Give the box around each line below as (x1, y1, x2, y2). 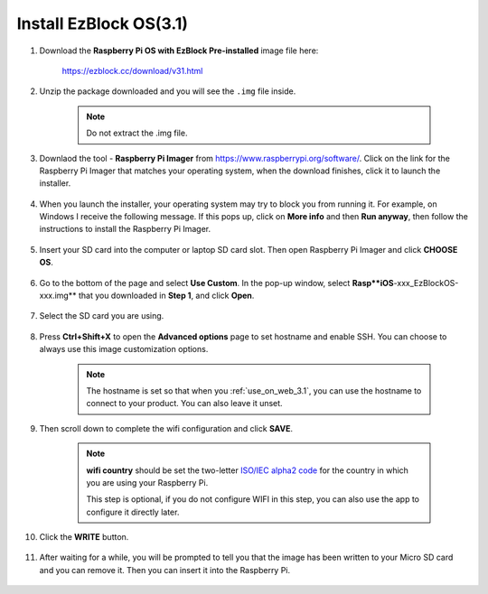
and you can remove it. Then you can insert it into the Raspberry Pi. (39, 564, 291, 575)
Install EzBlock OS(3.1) (16, 14, 189, 33)
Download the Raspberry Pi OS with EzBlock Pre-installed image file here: (39, 45, 319, 56)
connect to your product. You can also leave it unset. (86, 398, 284, 409)
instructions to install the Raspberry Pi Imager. (39, 224, 211, 235)
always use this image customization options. (39, 344, 209, 355)
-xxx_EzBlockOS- (393, 277, 459, 288)
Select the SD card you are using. (39, 311, 164, 321)
